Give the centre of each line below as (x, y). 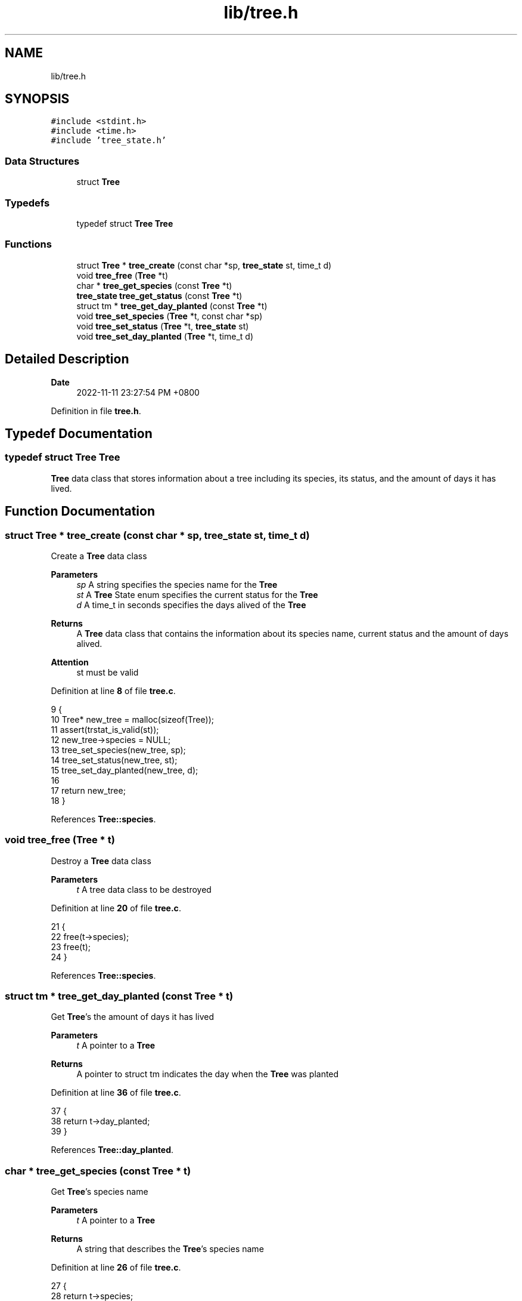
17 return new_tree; (88, 790)
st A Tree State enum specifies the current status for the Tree (197, 594)
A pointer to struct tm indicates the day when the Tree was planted (208, 1074)
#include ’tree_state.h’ (109, 141)
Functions (28, 244)
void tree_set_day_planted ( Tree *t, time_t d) (165, 336)
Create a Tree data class (99, 556)
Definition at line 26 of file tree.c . (116, 1268)
